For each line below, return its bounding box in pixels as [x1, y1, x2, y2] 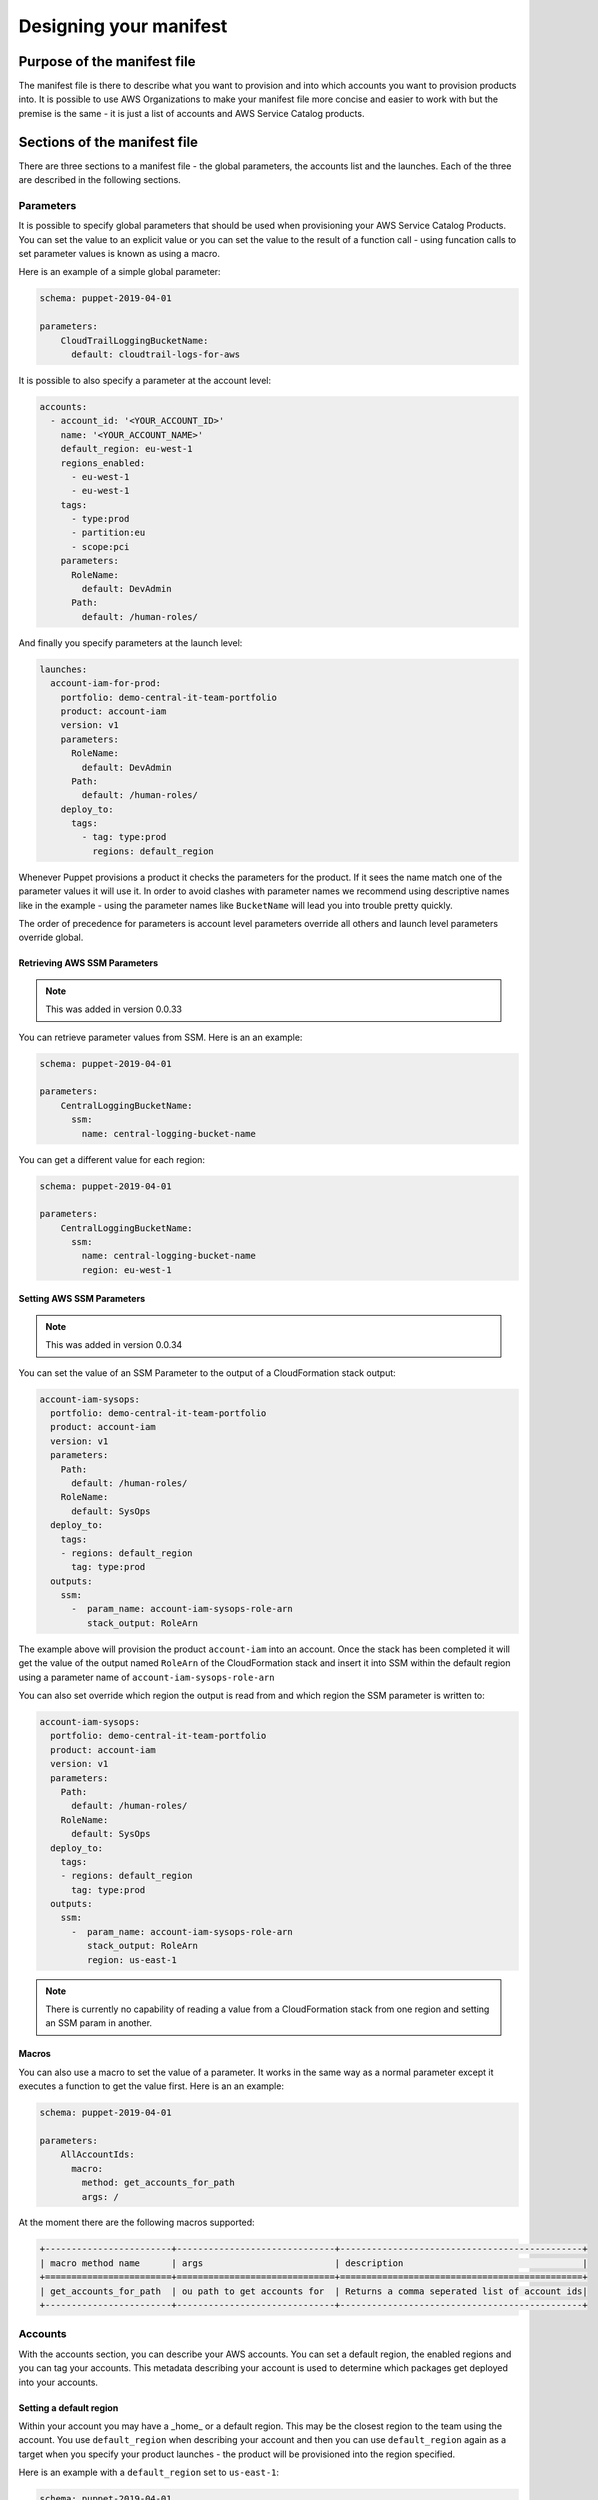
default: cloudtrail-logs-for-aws [71, 349, 240, 360]
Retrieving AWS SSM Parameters [18, 957, 159, 969]
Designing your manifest [18, 15, 228, 37]
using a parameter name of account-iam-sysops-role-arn [18, 1671, 275, 1683]
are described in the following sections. [18, 174, 182, 186]
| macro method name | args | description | [39, 2257, 589, 2269]
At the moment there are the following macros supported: [18, 2216, 255, 2229]
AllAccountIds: [60, 2149, 135, 2160]
